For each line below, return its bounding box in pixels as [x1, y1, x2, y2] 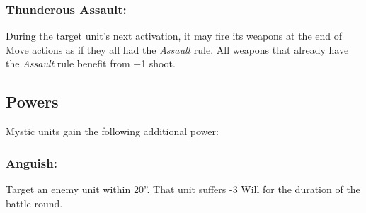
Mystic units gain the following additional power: [6, 124, 219, 139]
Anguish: [6, 154, 57, 171]
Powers [6, 91, 59, 113]
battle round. [6, 195, 63, 210]
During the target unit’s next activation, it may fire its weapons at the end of [6, 28, 342, 43]
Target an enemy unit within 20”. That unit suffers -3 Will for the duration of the [6, 182, 360, 197]
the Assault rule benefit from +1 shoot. [6, 56, 176, 71]
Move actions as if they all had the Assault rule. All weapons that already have [6, 42, 349, 57]
